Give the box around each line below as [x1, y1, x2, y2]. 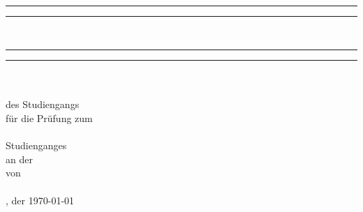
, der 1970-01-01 [6, 192, 75, 207]
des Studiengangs [6, 97, 80, 112]
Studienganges [6, 138, 67, 153]
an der [6, 151, 33, 166]
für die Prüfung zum [6, 110, 93, 125]
